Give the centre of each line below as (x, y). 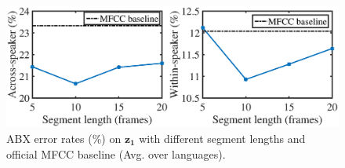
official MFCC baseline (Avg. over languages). (116, 153)
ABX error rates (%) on (64, 139)
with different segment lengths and (222, 139)
